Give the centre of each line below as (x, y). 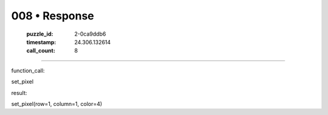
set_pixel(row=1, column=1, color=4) (57, 103)
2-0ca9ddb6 (90, 34)
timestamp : (41, 42)
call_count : (41, 51)
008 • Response (53, 16)
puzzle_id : (40, 34)
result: (19, 93)
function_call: (28, 70)
